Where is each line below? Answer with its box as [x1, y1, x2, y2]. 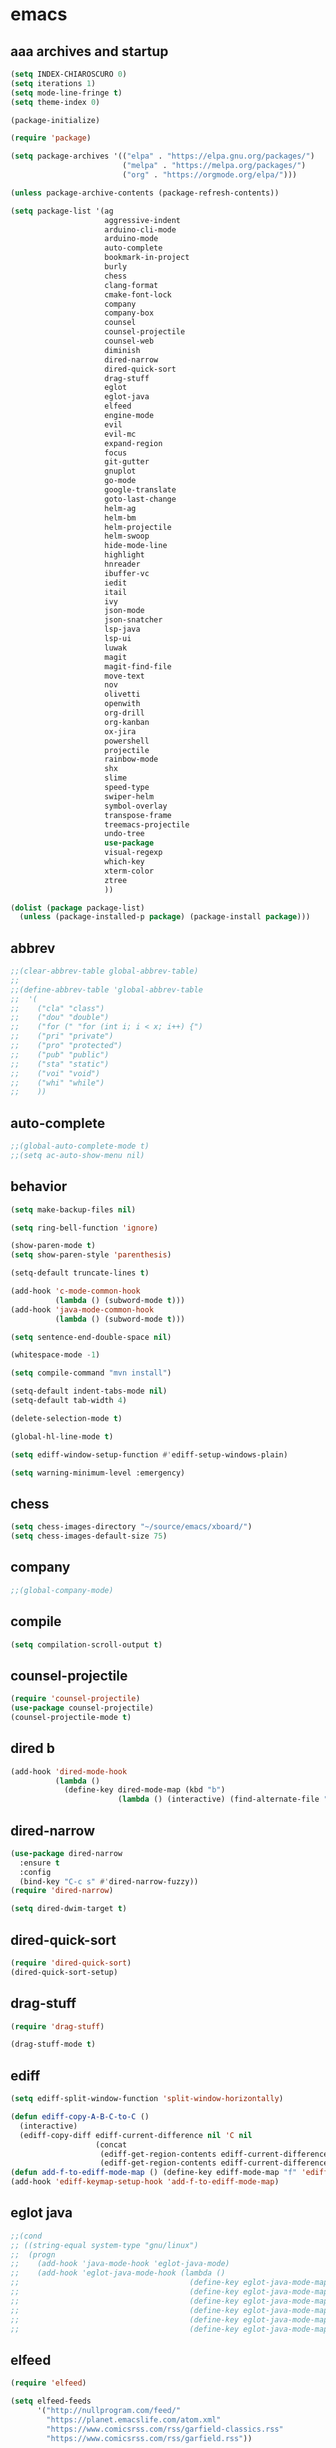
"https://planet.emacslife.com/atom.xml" [46, 2414, 222, 2425]
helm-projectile [104, 522, 172, 532]
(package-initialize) [10, 115, 101, 125]
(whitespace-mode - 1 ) [10, 1350, 101, 1360]
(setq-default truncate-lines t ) [10, 1268, 150, 1278]
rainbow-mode [104, 754, 159, 765]
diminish [104, 345, 141, 355]
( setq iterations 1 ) [10, 78, 97, 88]
